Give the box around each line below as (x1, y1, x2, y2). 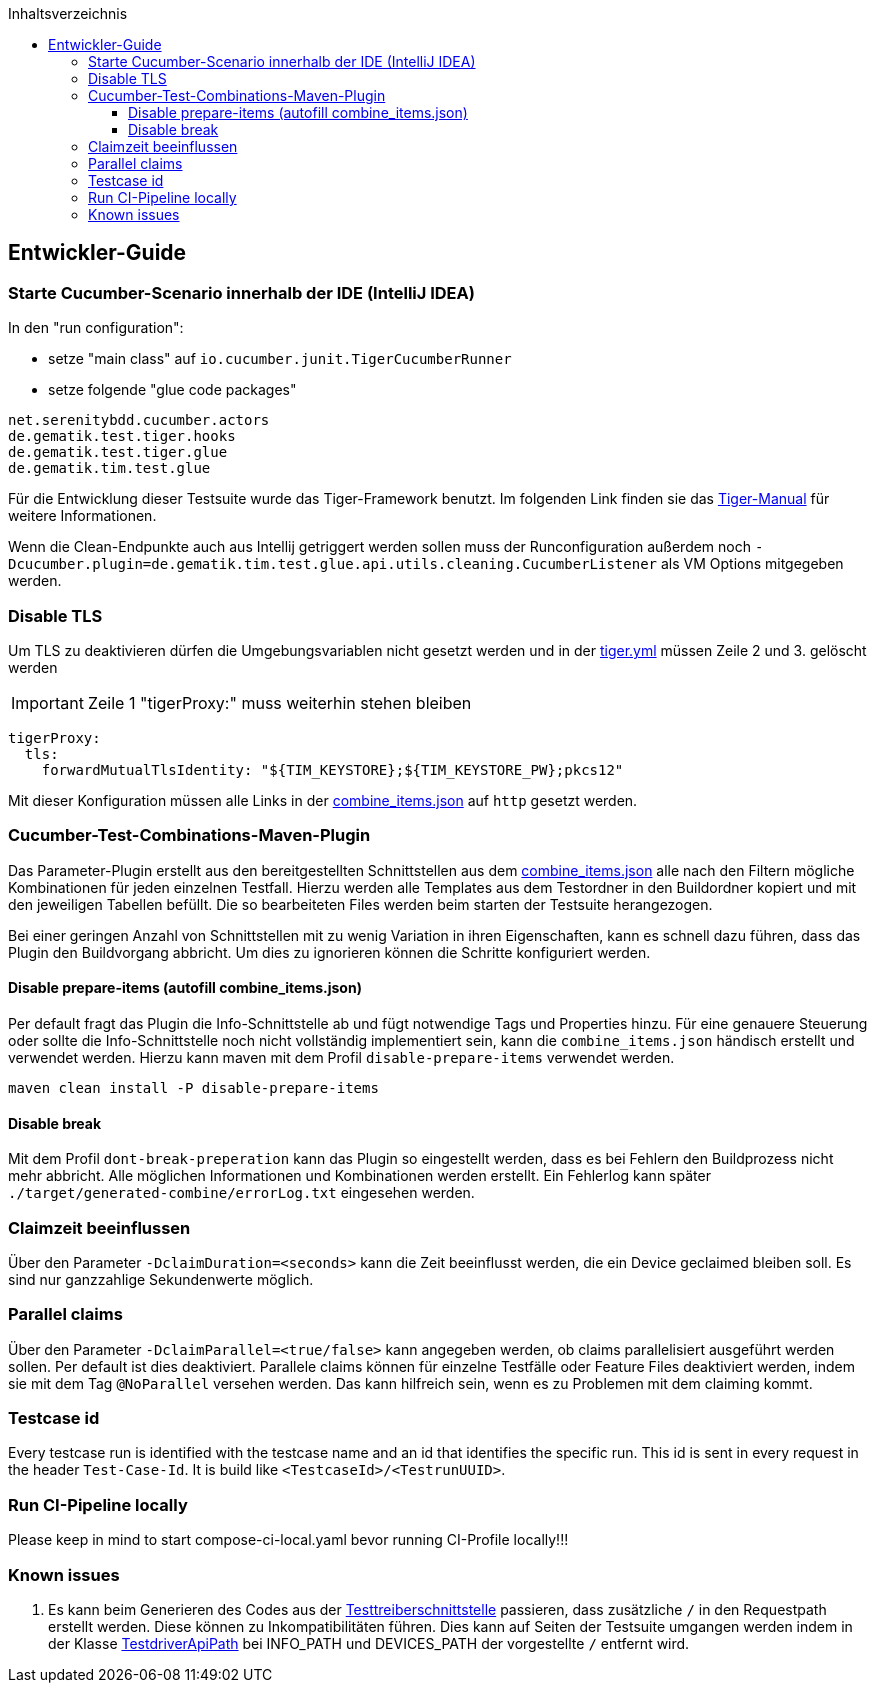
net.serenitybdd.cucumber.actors (8, 412, 270, 429)
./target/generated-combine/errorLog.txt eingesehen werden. (8, 1184, 475, 1202)
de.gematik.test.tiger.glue (8, 444, 228, 461)
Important (11, 692, 84, 713)
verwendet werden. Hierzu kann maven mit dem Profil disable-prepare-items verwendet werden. (8, 1048, 675, 1066)
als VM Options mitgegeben (660, 555, 844, 573)
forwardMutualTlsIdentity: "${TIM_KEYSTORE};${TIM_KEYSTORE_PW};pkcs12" (41, 761, 624, 778)
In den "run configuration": (8, 319, 184, 337)
